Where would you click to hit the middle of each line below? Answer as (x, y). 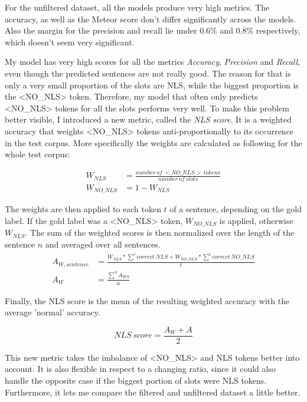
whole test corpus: (37, 154)
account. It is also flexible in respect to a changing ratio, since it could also (140, 369)
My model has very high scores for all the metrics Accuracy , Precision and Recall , (152, 62)
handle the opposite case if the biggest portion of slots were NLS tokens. (136, 380)
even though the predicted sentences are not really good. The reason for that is (148, 73)
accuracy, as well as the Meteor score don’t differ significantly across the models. (151, 19)
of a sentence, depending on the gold (236, 209)
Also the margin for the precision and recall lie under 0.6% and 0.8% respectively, (153, 30)
